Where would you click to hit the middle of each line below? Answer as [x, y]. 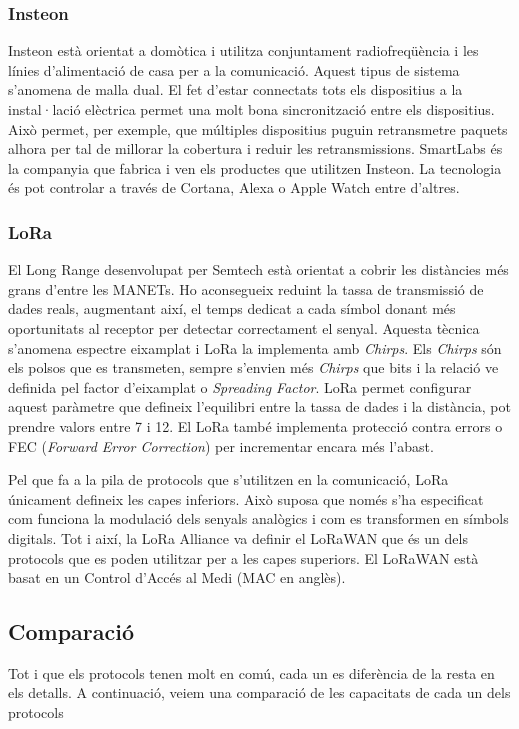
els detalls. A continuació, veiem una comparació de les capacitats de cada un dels [259, 692]
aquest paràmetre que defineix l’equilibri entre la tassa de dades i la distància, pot [259, 406]
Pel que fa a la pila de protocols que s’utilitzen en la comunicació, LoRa [228, 479]
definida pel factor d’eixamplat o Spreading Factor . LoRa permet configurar [240, 386]
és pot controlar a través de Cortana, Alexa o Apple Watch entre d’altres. [234, 187]
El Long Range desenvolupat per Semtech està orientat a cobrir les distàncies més [258, 269]
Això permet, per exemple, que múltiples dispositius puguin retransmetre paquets [258, 128]
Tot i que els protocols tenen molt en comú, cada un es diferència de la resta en [251, 672]
